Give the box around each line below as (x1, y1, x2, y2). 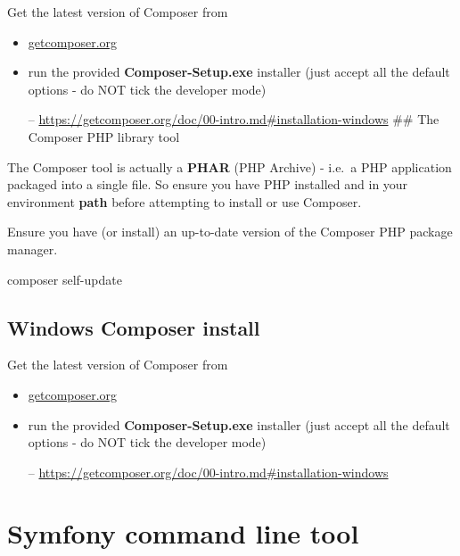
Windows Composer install (7, 313, 260, 341)
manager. (7, 239, 58, 258)
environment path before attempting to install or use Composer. (7, 192, 362, 211)
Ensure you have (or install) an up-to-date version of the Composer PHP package (7, 222, 453, 241)
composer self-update (7, 270, 122, 288)
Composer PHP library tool (28, 127, 180, 145)
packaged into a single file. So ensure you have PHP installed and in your (7, 175, 408, 194)
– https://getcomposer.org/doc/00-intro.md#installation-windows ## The (28, 110, 439, 129)
